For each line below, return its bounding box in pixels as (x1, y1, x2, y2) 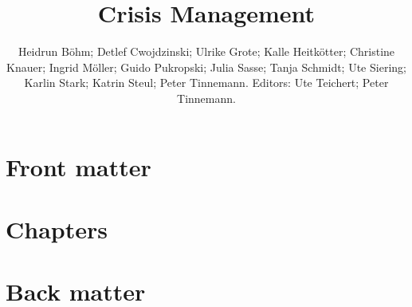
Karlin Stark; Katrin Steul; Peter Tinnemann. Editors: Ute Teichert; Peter (24, 74, 389, 91)
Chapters (6, 212, 108, 245)
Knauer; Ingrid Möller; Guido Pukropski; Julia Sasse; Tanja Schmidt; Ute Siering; (6, 58, 406, 75)
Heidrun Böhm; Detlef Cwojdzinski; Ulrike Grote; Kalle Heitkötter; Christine (18, 43, 395, 60)
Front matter (6, 150, 151, 183)
